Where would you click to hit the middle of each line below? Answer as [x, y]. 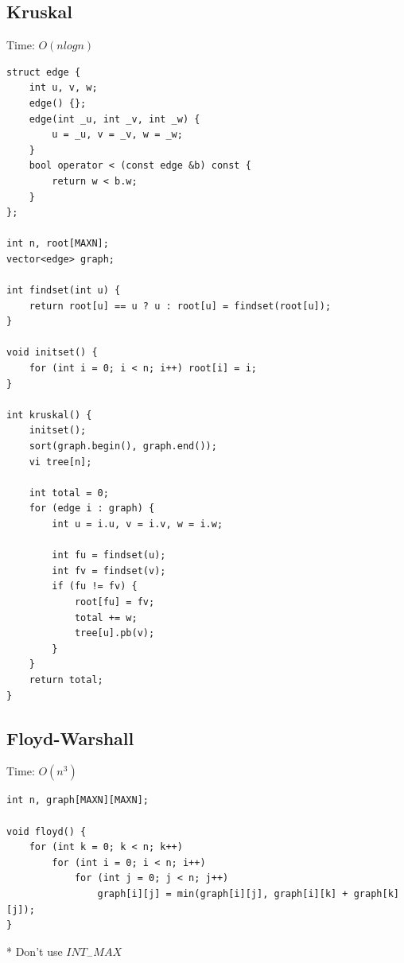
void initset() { [52, 353]
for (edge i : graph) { [92, 509]
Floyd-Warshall [70, 738]
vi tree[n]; [60, 462]
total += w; [106, 617]
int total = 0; [69, 493]
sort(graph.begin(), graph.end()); [123, 447]
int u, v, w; [63, 88]
